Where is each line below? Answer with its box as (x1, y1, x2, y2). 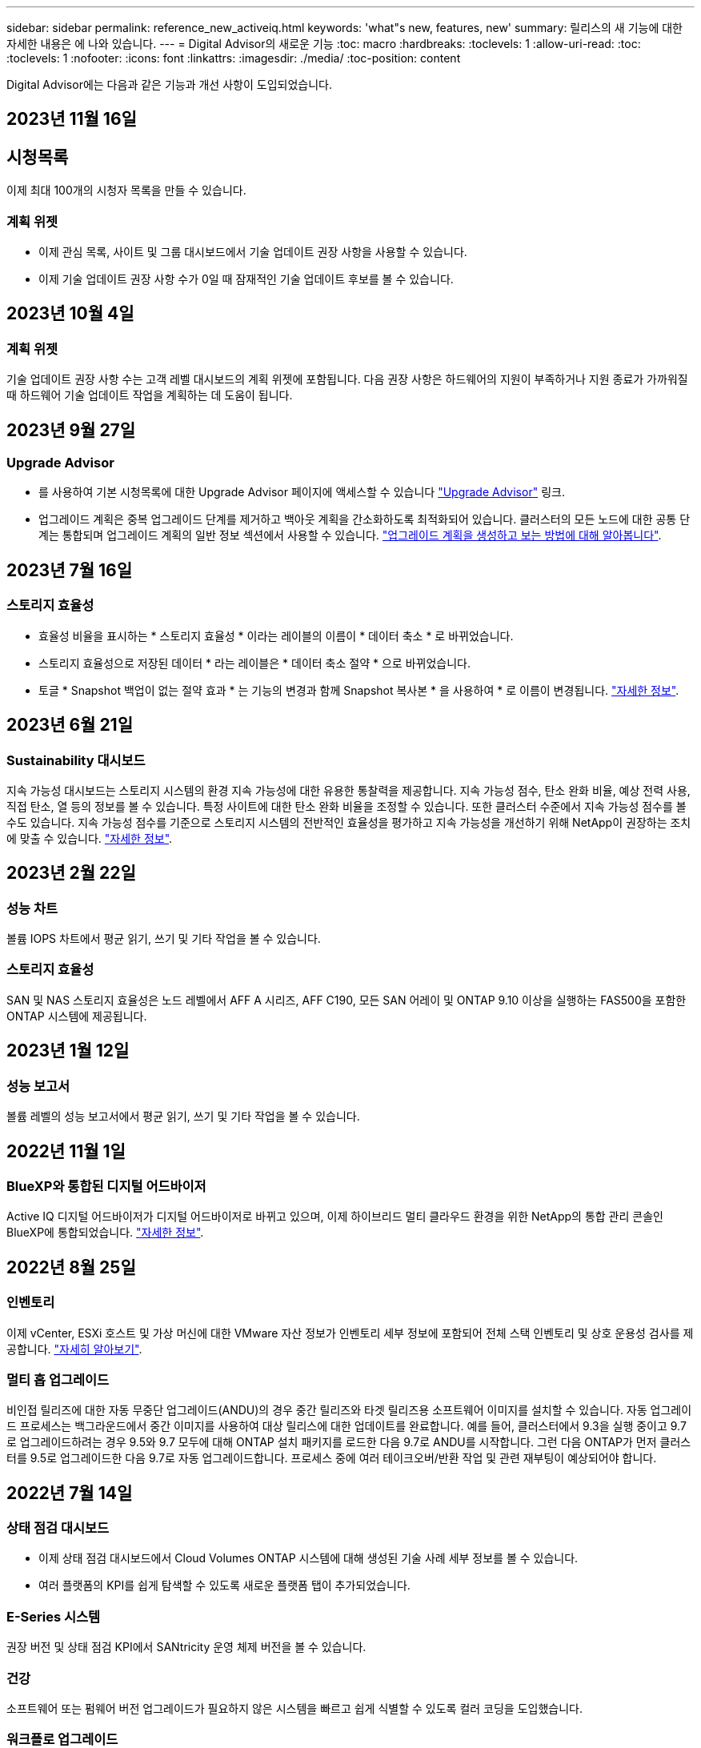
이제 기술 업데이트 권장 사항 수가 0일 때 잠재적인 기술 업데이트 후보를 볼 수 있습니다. (38, 272, 454, 287)
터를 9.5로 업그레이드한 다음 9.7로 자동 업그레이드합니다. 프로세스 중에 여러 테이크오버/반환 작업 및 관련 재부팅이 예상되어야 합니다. (6, 1451, 657, 1465)
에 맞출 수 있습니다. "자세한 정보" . (6, 831, 173, 845)
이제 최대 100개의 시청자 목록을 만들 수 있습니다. (6, 183, 246, 198)
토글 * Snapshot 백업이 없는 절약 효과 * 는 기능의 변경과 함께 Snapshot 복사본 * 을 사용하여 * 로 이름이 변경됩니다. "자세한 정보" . (38, 683, 679, 697)
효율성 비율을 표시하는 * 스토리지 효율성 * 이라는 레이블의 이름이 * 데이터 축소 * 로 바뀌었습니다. (38, 628, 514, 643)
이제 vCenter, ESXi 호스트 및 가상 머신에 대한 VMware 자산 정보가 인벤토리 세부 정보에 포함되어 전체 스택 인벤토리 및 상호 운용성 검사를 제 (6, 1325, 694, 1340)
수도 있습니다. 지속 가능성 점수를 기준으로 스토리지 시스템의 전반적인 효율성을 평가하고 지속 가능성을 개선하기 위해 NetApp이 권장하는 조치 (6, 815, 691, 829)
